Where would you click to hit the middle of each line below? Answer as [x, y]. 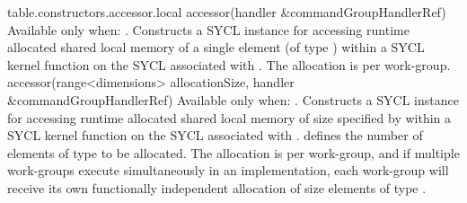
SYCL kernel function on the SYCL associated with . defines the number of [215, 135]
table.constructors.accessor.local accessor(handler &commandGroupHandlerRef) [227, 12]
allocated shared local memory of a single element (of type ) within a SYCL [216, 47]
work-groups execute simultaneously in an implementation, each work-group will [228, 170]
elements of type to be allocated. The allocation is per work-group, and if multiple [233, 152]
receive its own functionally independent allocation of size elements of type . [217, 187]
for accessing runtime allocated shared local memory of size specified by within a [229, 117]
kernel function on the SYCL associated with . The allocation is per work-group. [229, 64]
